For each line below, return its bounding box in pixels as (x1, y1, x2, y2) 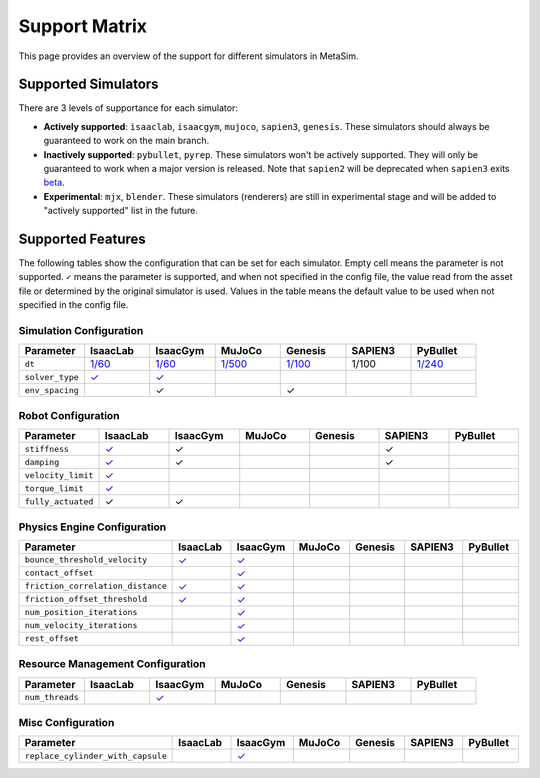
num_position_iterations (24, 607, 138, 618)
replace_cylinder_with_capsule (24, 750, 167, 761)
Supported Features (18, 231, 147, 247)
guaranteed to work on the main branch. (43, 135, 210, 147)
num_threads (24, 692, 79, 703)
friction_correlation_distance (24, 581, 167, 592)
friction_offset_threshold (24, 594, 148, 605)
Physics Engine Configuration (18, 520, 167, 534)
